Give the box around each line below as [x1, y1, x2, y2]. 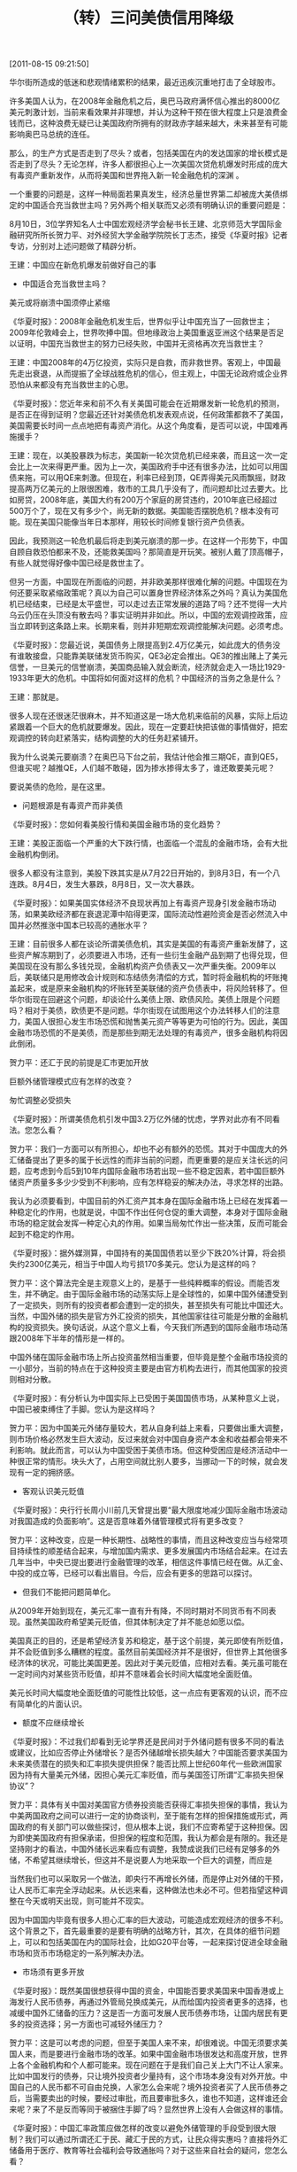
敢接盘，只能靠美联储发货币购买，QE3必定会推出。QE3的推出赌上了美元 [24, 650, 288, 661]
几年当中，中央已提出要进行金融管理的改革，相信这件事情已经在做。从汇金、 [9, 1557, 288, 1568]
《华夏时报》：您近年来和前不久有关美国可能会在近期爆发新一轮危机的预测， [9, 398, 285, 409]
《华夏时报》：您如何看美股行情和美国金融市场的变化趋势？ [9, 819, 223, 829]
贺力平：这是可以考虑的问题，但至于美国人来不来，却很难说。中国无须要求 [9, 2037, 280, 2048]
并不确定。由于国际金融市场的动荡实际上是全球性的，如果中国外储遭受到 [24, 1288, 288, 1299]
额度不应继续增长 [21, 1717, 85, 1728]
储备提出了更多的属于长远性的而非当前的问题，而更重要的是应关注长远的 [16, 1155, 280, 1165]
